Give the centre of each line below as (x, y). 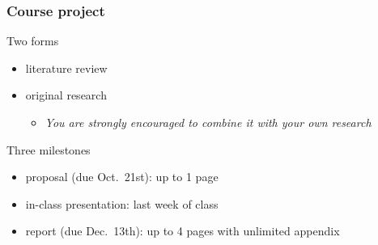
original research (66, 95)
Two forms (33, 41)
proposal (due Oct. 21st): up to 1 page (122, 177)
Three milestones (49, 149)
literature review (66, 68)
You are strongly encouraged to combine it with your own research (208, 122)
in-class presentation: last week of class (122, 203)
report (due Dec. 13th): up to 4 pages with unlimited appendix (183, 231)
